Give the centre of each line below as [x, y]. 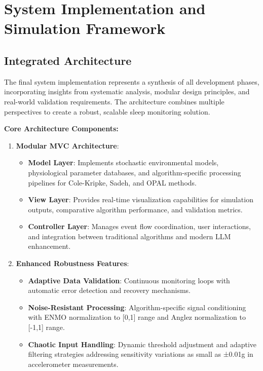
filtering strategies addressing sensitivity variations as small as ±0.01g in [141, 354]
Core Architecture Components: [61, 128]
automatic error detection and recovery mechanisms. [109, 290]
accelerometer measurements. [73, 364]
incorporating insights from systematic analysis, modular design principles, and [127, 91]
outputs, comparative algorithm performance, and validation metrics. [135, 209]
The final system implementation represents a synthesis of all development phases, [132, 81]
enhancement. [49, 246]
